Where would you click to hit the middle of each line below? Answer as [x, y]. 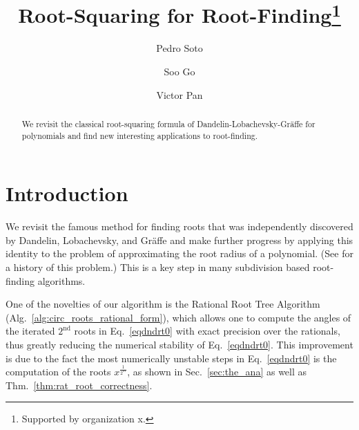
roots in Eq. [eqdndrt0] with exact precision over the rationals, [207, 331]
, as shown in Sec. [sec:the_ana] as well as [217, 372]
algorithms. [61, 280]
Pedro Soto [179, 48]
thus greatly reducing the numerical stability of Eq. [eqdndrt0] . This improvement [179, 345]
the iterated [30, 331]
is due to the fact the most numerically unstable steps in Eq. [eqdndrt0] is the [171, 358]
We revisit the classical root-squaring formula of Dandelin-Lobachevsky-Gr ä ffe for [168, 124]
